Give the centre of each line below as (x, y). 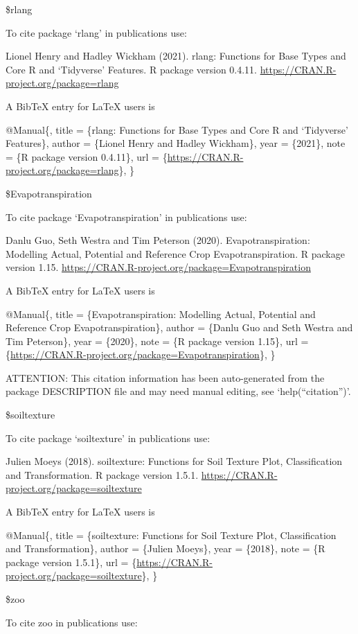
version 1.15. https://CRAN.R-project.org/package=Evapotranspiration (158, 267)
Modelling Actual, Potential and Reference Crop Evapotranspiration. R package (175, 253)
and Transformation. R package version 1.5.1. (102, 474)
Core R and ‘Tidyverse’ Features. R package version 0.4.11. (132, 69)
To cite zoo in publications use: (72, 622)
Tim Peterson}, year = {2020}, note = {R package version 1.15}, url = (157, 341)
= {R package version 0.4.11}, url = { (87, 156)
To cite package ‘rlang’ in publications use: (96, 32)
